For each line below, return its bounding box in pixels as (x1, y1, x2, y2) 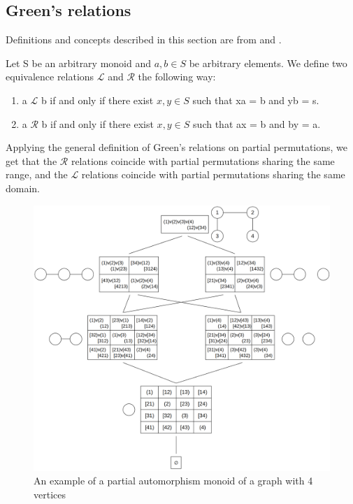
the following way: (138, 69, 216, 84)
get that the (6, 153, 57, 168)
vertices (34, 487, 66, 501)
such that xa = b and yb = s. (192, 92, 319, 107)
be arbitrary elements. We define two (189, 55, 347, 70)
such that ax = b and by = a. (193, 116, 321, 131)
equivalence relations (6, 69, 94, 84)
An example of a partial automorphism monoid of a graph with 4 (34, 473, 313, 488)
